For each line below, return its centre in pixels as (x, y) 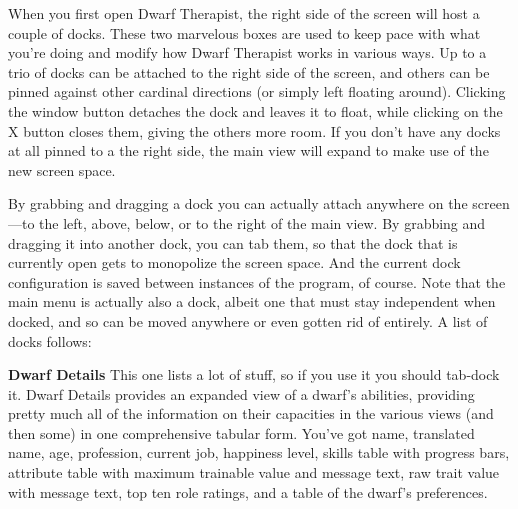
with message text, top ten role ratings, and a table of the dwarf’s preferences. (248, 491)
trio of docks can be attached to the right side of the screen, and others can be (249, 71)
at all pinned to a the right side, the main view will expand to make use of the (248, 150)
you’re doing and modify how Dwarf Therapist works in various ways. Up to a (247, 52)
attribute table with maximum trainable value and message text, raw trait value (254, 472)
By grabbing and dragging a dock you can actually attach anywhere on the (238, 203)
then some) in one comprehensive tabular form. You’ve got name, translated (241, 432)
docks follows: (50, 340)
